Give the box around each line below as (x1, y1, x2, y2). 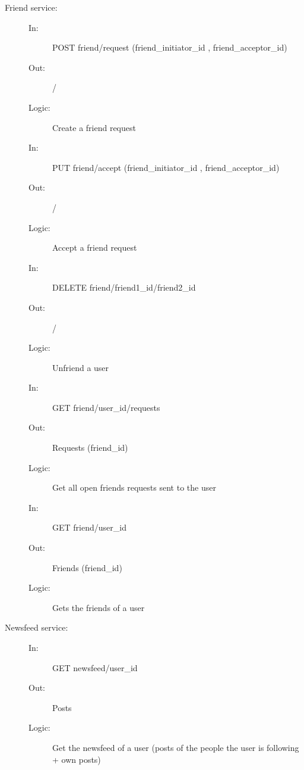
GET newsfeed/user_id (52, 661, 138, 674)
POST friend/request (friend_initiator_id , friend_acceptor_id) (52, 41, 287, 54)
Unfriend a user (52, 361, 109, 373)
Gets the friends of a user (52, 601, 145, 613)
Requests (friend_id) (52, 441, 128, 454)
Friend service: (5, 1, 58, 13)
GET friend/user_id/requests (52, 401, 160, 413)
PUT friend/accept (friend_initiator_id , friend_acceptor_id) (52, 161, 280, 173)
